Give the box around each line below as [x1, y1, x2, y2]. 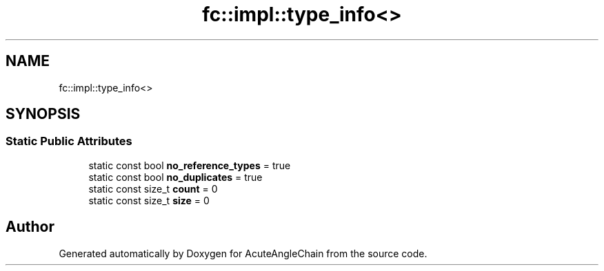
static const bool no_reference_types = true [88, 159, 291, 171]
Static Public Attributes [6, 134, 132, 149]
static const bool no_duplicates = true [88, 171, 263, 183]
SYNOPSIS [6, 105, 81, 123]
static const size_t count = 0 [88, 182, 218, 195]
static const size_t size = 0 [88, 194, 210, 206]
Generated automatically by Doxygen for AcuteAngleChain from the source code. [59, 247, 427, 259]
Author [6, 218, 54, 236]
